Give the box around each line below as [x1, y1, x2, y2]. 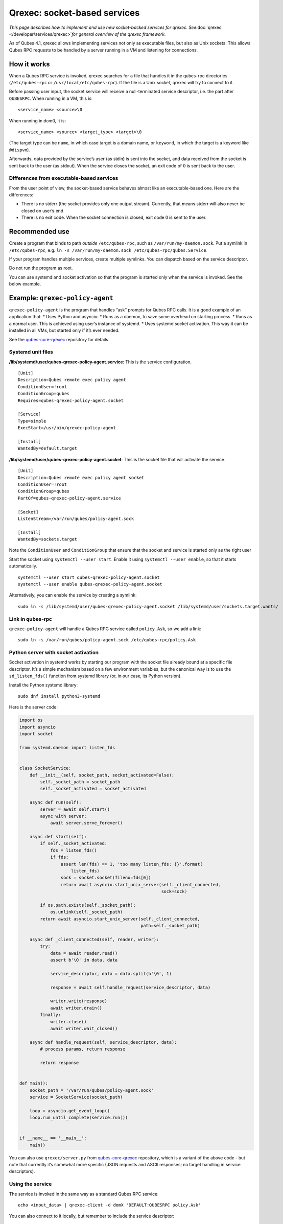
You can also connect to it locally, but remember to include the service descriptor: [9, 1213, 175, 1219]
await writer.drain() [50, 1005, 102, 1011]
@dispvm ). [9, 147, 30, 153]
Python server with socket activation [9, 649, 99, 656]
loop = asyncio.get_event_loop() [29, 1108, 110, 1113]
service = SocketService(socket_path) [29, 1094, 123, 1100]
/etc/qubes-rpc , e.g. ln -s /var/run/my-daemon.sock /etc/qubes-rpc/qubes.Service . [9, 247, 208, 253]
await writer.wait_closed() [50, 1026, 118, 1031]
